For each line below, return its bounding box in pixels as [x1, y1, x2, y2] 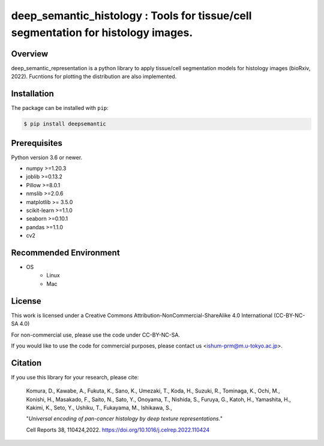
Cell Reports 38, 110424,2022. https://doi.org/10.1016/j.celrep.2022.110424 [26, 426, 210, 433]
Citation [11, 358, 42, 368]
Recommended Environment [11, 247, 120, 258]
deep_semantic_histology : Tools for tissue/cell [11, 9, 252, 22]
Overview [11, 49, 49, 59]
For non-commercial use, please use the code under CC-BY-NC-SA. [11, 331, 180, 339]
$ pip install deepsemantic [23, 121, 106, 127]
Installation [11, 89, 54, 99]
